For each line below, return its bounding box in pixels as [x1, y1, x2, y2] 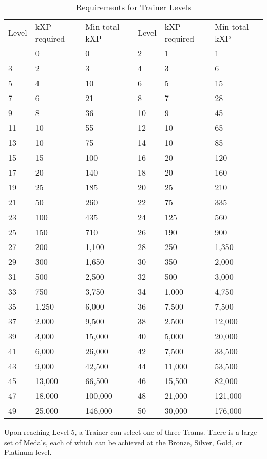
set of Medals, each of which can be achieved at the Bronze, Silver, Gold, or [4, 436, 243, 447]
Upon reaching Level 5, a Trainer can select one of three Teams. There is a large [4, 427, 257, 437]
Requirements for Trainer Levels [75, 1, 192, 13]
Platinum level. [4, 447, 52, 457]
